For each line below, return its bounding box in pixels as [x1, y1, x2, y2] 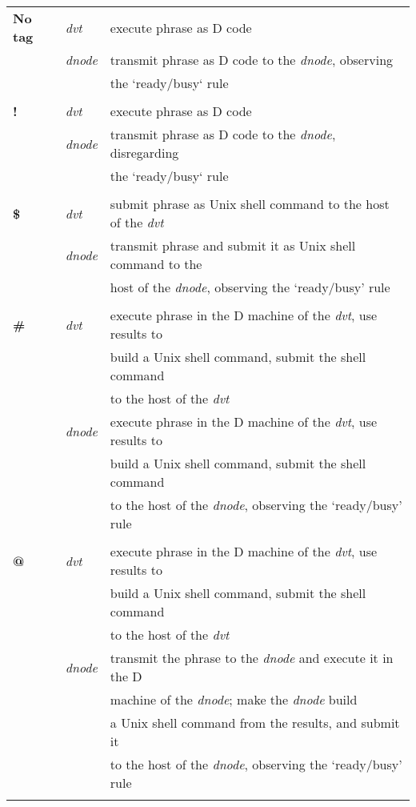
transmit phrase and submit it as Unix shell [110, 236, 356, 255]
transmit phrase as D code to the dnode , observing [110, 50, 394, 69]
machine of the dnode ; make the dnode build [110, 690, 358, 709]
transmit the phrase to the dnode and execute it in [110, 648, 394, 667]
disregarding [110, 143, 179, 162]
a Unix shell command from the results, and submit [110, 713, 400, 732]
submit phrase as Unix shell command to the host [110, 195, 390, 213]
